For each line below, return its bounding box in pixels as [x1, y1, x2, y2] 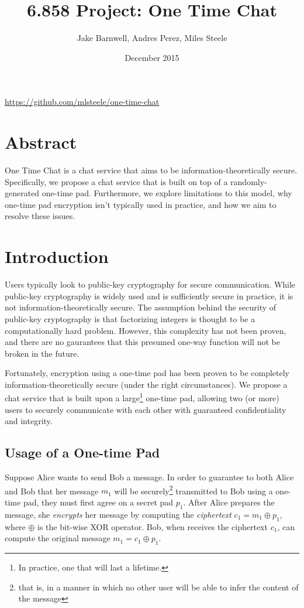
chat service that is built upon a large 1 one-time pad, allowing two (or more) [5, 390, 279, 404]
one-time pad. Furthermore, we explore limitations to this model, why [42, 187, 292, 199]
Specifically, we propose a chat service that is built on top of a [5, 175, 228, 187]
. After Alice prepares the [183, 496, 275, 508]
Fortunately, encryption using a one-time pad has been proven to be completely [5, 367, 289, 379]
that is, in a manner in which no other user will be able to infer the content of [18, 580, 299, 593]
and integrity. [5, 415, 53, 427]
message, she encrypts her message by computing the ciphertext [5, 508, 232, 520]
